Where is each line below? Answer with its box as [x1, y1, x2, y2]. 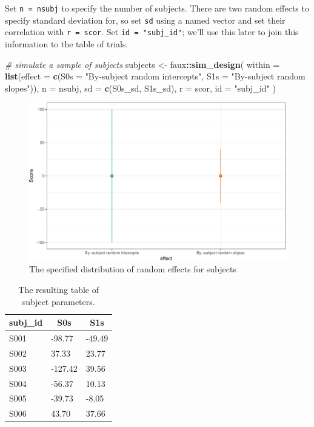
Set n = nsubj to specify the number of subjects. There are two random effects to [5, 2, 309, 14]
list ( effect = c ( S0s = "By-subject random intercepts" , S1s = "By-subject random [5, 70, 306, 82]
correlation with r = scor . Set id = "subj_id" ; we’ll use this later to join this [5, 25, 299, 38]
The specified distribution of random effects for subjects [29, 263, 236, 275]
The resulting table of [18, 283, 99, 295]
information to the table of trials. [5, 37, 129, 50]
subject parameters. [22, 295, 95, 308]
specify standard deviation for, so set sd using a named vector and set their [5, 13, 286, 26]
